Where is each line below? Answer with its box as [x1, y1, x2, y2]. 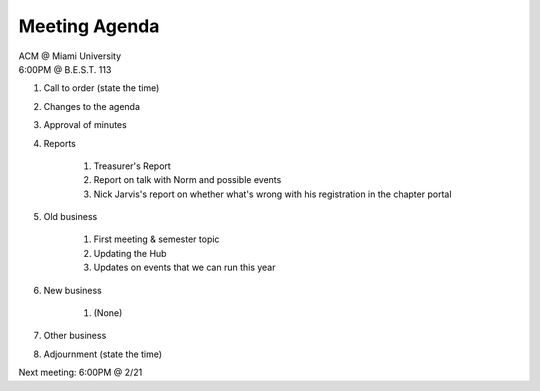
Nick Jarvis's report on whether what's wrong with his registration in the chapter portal [93, 188, 452, 200]
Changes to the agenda [43, 100, 140, 112]
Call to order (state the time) [43, 82, 160, 94]
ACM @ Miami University [18, 50, 122, 62]
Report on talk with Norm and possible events [93, 174, 282, 186]
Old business [43, 211, 98, 223]
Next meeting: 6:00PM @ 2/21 [18, 366, 143, 379]
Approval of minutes [43, 119, 127, 131]
